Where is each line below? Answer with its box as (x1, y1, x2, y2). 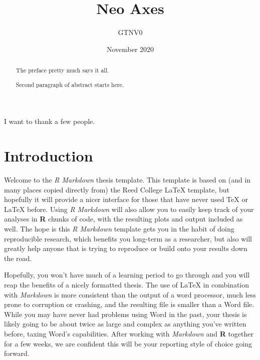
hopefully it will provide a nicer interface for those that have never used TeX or (4, 194, 248, 204)
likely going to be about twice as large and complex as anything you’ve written (4, 318, 246, 329)
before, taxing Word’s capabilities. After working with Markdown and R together (4, 328, 253, 338)
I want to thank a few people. (4, 116, 95, 126)
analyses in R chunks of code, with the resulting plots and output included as (4, 213, 243, 224)
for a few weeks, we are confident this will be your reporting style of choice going (4, 338, 252, 348)
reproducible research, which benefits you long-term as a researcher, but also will (4, 233, 252, 243)
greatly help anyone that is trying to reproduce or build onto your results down (4, 243, 247, 253)
